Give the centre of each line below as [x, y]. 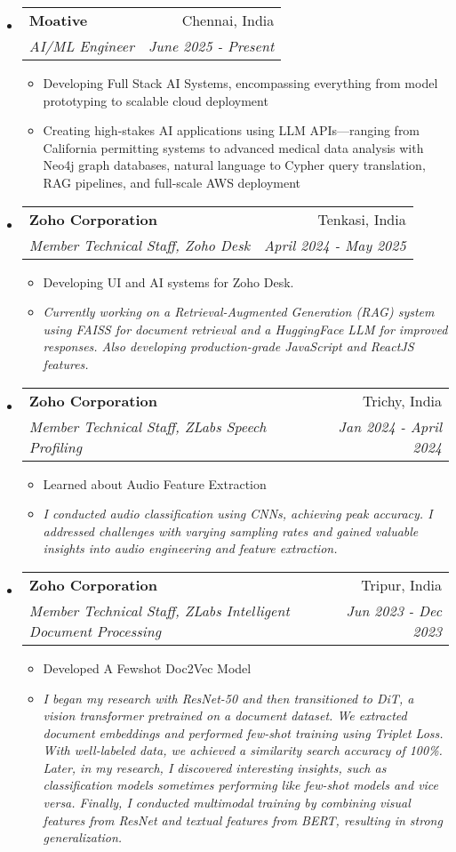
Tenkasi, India [362, 219]
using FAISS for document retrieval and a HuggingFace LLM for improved [245, 329]
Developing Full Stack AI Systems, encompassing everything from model [240, 83]
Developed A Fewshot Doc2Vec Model [147, 667]
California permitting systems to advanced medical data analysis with [233, 147]
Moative [58, 20]
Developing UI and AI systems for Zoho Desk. [168, 281]
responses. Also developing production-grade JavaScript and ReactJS [228, 346]
